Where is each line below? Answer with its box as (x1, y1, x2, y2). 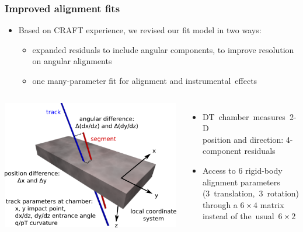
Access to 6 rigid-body (202, 164, 283, 176)
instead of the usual (202, 210, 274, 222)
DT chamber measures (202, 110, 285, 122)
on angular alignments (32, 55, 112, 67)
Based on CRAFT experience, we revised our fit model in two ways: (18, 24, 262, 36)
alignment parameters (202, 175, 280, 188)
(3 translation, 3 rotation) (202, 187, 299, 199)
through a (202, 198, 238, 210)
